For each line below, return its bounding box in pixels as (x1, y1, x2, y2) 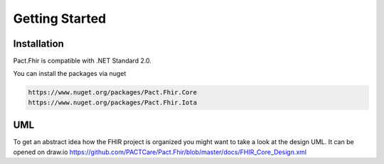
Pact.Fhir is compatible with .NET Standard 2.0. (13, 57, 152, 65)
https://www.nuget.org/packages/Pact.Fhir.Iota (28, 98, 197, 106)
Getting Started (13, 11, 107, 26)
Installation (13, 38, 64, 50)
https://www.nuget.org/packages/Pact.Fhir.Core (28, 89, 197, 97)
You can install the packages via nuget (13, 70, 127, 78)
